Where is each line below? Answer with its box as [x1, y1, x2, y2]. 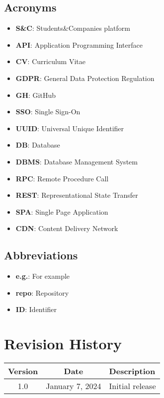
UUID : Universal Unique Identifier [15, 123, 124, 133]
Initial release [109, 380, 156, 392]
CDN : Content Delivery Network [15, 223, 118, 234]
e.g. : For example [15, 271, 70, 281]
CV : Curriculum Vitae [15, 56, 85, 67]
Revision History [4, 333, 122, 354]
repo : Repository [15, 287, 69, 298]
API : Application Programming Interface [15, 39, 143, 50]
